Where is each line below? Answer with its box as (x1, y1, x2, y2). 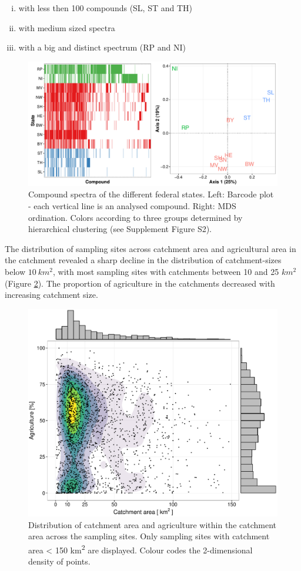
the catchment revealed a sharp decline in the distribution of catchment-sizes (5, 254, 282, 266)
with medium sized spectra (18, 21, 115, 33)
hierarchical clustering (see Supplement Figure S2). (28, 223, 212, 235)
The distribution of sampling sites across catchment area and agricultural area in (5, 242, 296, 254)
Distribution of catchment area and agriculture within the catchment (28, 518, 277, 530)
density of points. (28, 555, 91, 567)
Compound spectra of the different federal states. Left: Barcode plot (28, 188, 274, 200)
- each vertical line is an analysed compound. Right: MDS (28, 199, 236, 211)
